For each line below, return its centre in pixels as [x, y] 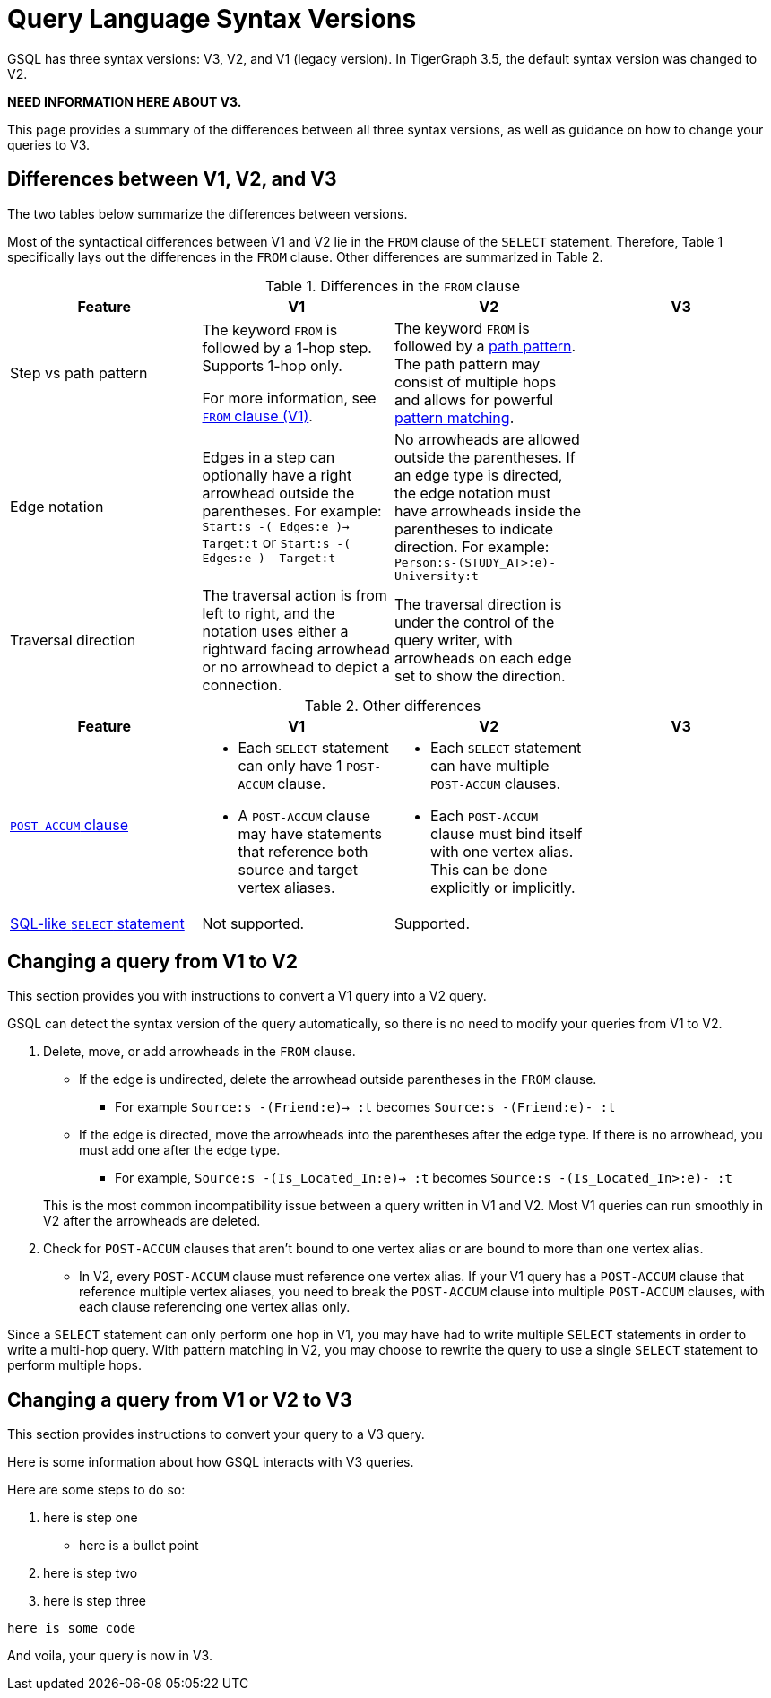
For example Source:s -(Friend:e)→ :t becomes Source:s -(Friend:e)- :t [365, 1107]
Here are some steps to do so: [96, 1490]
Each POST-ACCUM [484, 815]
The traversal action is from [295, 595]
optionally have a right [277, 475]
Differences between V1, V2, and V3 [172, 179]
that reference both [303, 851]
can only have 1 [290, 765]
